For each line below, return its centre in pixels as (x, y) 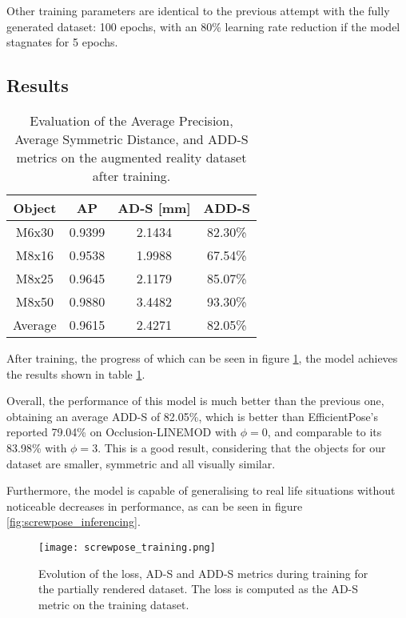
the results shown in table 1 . (76, 373)
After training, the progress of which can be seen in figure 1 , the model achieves (202, 357)
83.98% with (37, 447)
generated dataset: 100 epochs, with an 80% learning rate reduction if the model (203, 26)
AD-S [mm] (154, 207)
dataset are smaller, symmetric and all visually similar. (141, 463)
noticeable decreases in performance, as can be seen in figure (155, 506)
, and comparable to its (324, 432)
